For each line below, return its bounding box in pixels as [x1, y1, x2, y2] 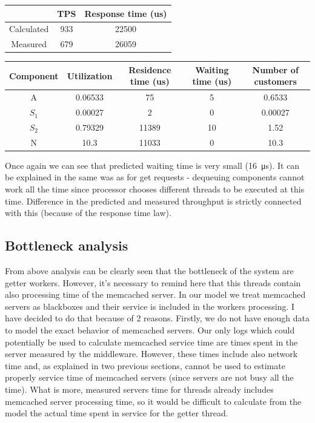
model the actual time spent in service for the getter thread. [5, 407, 228, 419]
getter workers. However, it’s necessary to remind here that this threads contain [5, 276, 301, 289]
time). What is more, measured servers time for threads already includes [5, 382, 274, 395]
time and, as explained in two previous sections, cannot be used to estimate [5, 359, 285, 372]
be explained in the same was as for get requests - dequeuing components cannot [5, 171, 305, 183]
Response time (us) [84, 7, 167, 19]
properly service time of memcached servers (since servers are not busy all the [5, 371, 294, 384]
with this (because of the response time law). [5, 206, 171, 219]
